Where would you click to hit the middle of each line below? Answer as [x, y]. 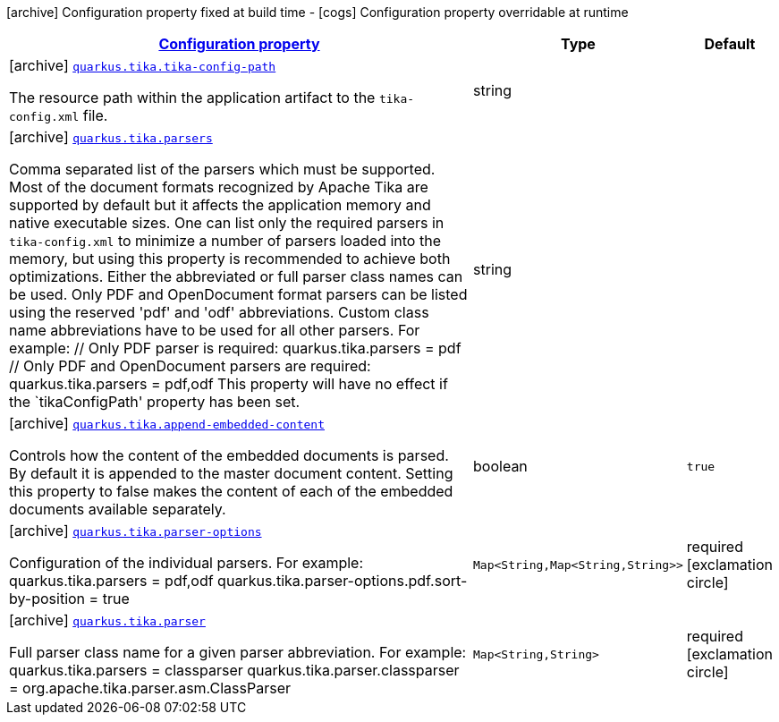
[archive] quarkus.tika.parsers [111, 137]
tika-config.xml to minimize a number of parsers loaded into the [225, 241]
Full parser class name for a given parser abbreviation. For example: [238, 652]
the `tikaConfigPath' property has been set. [155, 402]
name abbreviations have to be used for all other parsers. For [215, 330]
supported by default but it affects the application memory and [220, 205]
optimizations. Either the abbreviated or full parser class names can [236, 276]
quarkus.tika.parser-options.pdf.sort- [343, 581]
